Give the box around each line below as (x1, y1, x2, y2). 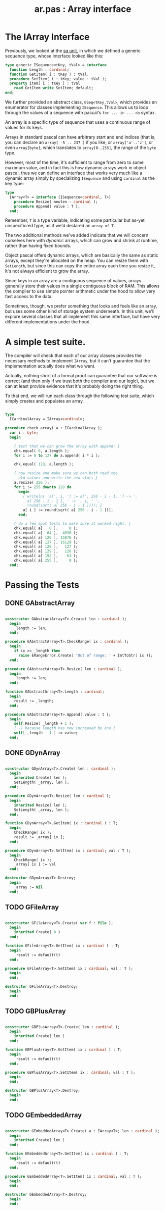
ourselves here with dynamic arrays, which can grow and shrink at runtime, (5, 238, 159, 244)
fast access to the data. (5, 294, 53, 300)
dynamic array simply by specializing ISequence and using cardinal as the (5, 175, 155, 181)
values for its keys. (5, 125, 43, 131)
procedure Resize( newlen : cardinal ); (14, 199, 98, 204)
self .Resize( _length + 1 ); (14, 721, 74, 726)
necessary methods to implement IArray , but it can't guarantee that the (5, 358, 150, 364)
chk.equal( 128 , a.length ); (14, 462, 74, 467)
